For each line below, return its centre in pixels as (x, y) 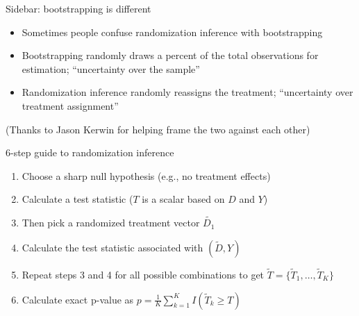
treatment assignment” (70, 105)
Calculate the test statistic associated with (112, 247)
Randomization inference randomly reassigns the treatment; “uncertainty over (187, 92)
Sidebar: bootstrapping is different (78, 8)
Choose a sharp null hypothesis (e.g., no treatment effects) (146, 175)
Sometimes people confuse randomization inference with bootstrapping (172, 32)
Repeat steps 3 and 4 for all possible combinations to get (143, 274)
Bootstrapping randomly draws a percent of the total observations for (170, 55)
